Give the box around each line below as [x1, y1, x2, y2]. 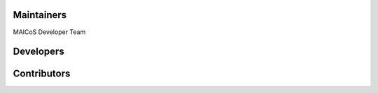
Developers [13, 46, 64, 58]
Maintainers [13, 9, 67, 21]
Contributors [13, 68, 71, 80]
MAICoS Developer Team [13, 28, 86, 36]
